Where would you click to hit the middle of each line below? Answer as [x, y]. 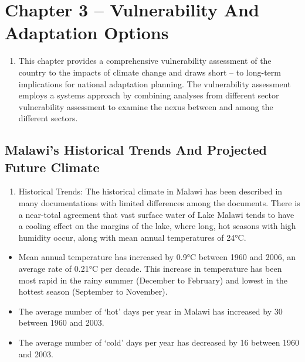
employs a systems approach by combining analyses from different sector [149, 95]
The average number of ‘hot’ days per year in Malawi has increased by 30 [150, 311]
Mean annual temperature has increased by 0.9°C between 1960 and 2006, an [157, 257]
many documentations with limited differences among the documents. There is [159, 203]
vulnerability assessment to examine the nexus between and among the [146, 106]
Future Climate [52, 167]
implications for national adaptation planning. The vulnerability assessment [155, 83]
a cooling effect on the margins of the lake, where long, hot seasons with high [157, 226]
